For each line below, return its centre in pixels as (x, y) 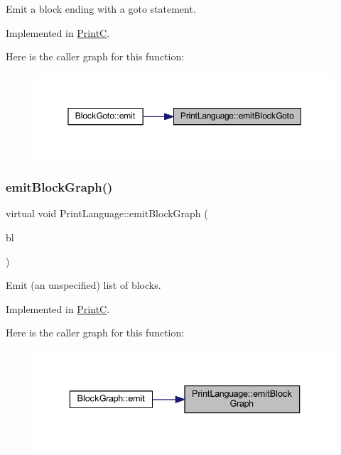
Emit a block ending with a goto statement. (101, 9)
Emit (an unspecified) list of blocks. (83, 285)
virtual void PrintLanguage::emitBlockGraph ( (107, 213)
